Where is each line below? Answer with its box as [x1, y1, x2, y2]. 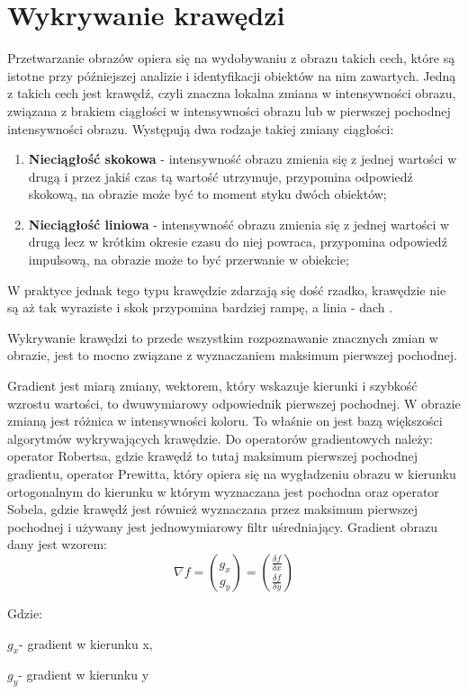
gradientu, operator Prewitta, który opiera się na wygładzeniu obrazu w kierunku [7, 464, 456, 482]
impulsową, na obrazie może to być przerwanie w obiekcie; [28, 250, 349, 269]
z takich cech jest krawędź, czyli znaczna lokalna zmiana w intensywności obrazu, [7, 84, 456, 103]
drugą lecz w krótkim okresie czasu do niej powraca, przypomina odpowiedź [28, 232, 447, 251]
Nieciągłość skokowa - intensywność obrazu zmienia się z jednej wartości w [28, 149, 457, 168]
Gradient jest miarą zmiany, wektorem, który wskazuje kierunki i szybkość [7, 376, 418, 395]
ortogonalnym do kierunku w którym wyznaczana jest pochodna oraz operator [7, 482, 439, 500]
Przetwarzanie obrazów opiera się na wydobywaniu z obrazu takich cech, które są [7, 49, 455, 68]
